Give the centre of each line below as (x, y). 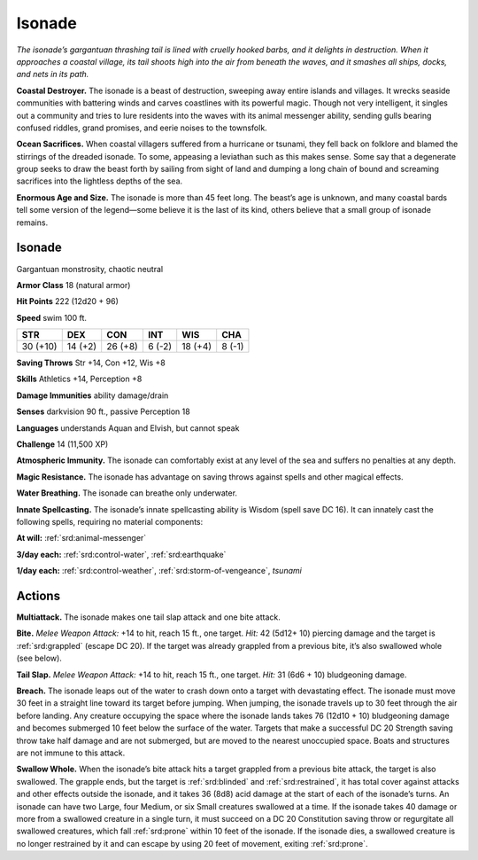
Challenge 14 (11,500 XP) (62, 444)
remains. (32, 223)
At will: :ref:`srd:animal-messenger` (81, 538)
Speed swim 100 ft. (52, 317)
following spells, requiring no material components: (110, 522)
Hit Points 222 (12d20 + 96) (68, 301)
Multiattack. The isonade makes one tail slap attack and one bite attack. (148, 617)
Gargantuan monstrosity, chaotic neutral (90, 269)
